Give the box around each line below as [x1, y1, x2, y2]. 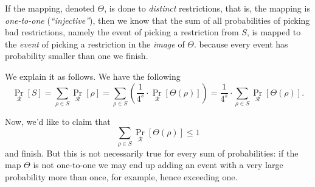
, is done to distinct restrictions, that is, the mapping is [104, 2, 310, 14]
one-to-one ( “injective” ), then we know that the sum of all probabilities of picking [5, 13, 310, 26]
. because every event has [194, 37, 288, 50]
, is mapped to [246, 26, 301, 38]
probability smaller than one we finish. [5, 49, 148, 62]
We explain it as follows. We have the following [5, 69, 181, 82]
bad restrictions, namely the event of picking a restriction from [5, 26, 239, 38]
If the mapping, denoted [5, 2, 95, 14]
